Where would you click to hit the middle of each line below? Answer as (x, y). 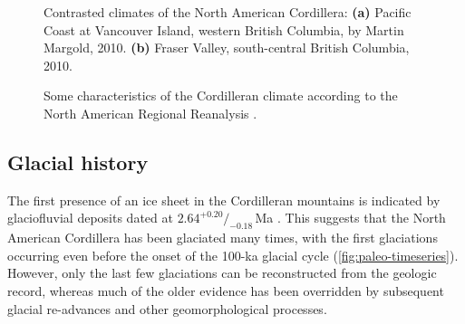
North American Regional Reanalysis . (150, 113)
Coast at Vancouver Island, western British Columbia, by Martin (224, 29)
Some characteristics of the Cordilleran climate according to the (221, 95)
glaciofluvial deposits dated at (90, 218)
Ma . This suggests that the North (350, 218)
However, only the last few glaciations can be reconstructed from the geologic (222, 273)
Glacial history (78, 162)
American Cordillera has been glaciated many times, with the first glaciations (223, 238)
